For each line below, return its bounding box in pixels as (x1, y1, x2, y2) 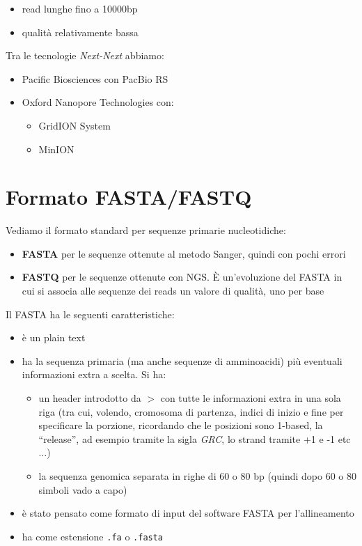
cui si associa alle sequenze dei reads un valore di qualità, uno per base (22, 283, 324, 298)
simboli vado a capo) (38, 482, 127, 497)
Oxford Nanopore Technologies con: (22, 95, 174, 109)
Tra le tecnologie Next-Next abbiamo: (6, 48, 164, 63)
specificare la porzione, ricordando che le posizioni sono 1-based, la (38, 418, 323, 432)
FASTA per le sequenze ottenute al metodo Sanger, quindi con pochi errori (22, 246, 346, 260)
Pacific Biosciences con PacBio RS (22, 71, 168, 86)
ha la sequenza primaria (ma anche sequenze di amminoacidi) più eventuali (22, 353, 343, 368)
